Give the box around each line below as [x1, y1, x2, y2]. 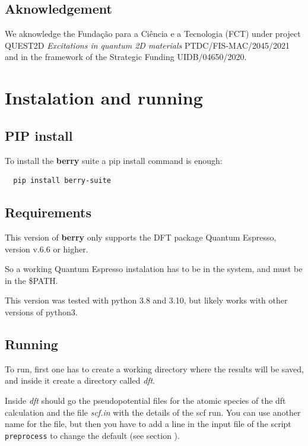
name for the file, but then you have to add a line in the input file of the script [5, 417, 291, 430]
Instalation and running [5, 86, 203, 110]
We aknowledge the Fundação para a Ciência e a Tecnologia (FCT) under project [5, 27, 301, 40]
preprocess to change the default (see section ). [5, 429, 180, 441]
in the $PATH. [5, 274, 58, 286]
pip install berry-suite [13, 176, 111, 185]
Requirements [5, 203, 91, 222]
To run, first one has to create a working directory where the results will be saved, [5, 362, 304, 375]
